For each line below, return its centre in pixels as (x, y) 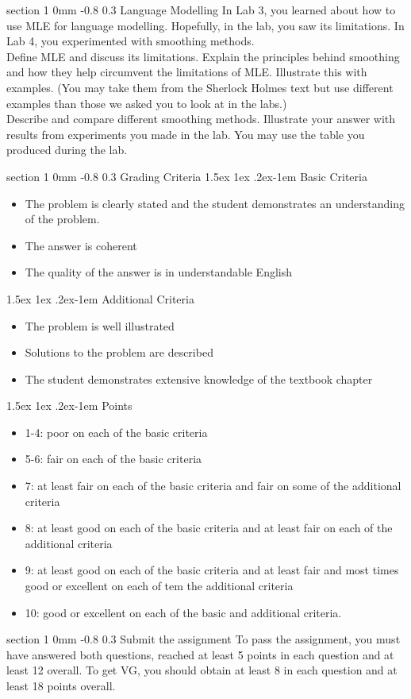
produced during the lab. (67, 150)
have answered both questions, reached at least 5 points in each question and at (200, 654)
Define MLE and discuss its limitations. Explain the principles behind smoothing (203, 56)
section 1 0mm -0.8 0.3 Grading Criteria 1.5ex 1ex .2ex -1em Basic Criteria (187, 176)
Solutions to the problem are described (119, 352)
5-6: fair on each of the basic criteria (113, 459)
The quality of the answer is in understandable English (159, 272)
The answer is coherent (81, 245)
